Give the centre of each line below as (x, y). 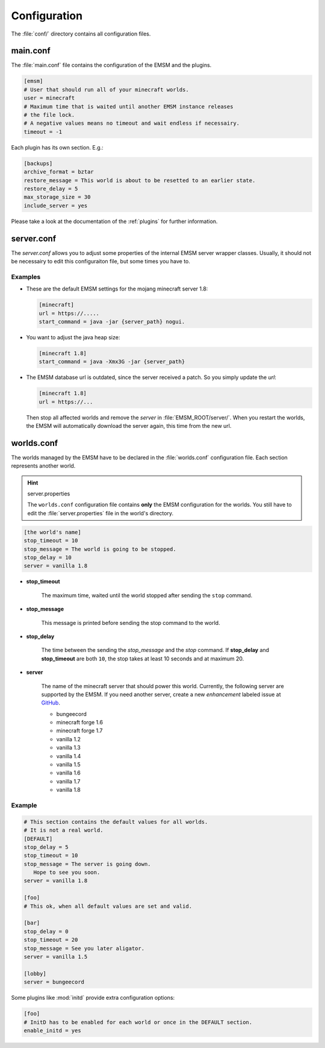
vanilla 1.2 (69, 739)
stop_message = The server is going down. (87, 864)
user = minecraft (49, 98)
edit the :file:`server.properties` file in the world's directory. (101, 513)
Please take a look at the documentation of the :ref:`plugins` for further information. (114, 221)
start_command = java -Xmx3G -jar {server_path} (112, 362)
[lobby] (35, 974)
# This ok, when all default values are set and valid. (108, 906)
